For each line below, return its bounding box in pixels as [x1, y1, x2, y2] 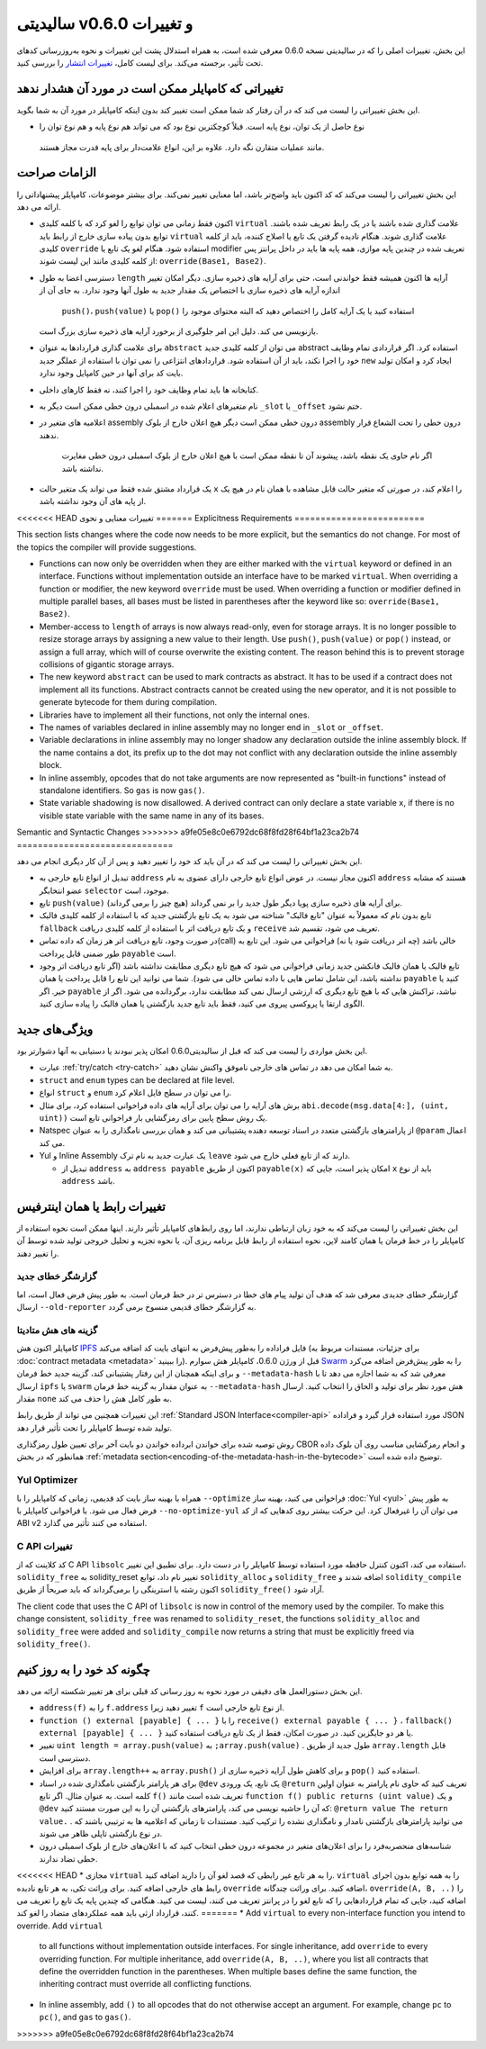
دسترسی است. [39, 1752, 91, 1764]
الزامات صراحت [16, 165, 96, 180]
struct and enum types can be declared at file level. [39, 1074, 236, 1085]
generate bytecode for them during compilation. [39, 697, 218, 708]
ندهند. [39, 429, 59, 440]
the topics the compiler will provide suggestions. [16, 541, 197, 553]
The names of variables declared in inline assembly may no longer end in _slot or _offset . [39, 721, 384, 733]
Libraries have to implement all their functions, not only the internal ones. [39, 709, 310, 720]
